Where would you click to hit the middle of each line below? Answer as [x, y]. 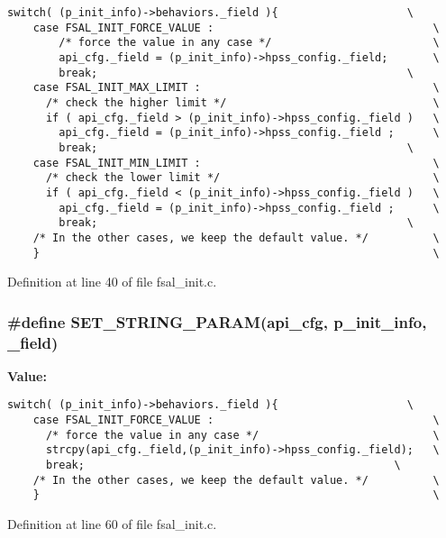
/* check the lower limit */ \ [242, 178]
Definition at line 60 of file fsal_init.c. [112, 524]
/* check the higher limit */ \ [242, 102]
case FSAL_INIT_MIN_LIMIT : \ [236, 163]
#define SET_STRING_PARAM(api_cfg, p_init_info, [217, 321]
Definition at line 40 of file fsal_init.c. [112, 282]
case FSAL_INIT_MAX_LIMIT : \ [236, 88]
